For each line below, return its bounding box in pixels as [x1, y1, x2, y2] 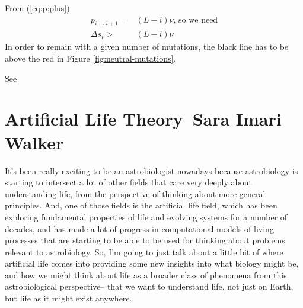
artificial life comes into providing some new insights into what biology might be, [5, 257, 299, 269]
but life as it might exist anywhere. [5, 292, 132, 304]
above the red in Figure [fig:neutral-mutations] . [5, 52, 176, 65]
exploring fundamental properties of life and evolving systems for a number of [5, 210, 288, 223]
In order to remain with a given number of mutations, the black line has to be [5, 40, 289, 53]
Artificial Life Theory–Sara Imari [5, 107, 282, 131]
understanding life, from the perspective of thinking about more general [5, 187, 266, 200]
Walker [5, 130, 64, 154]
